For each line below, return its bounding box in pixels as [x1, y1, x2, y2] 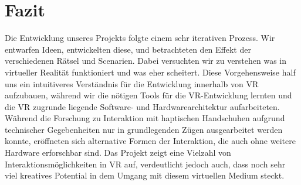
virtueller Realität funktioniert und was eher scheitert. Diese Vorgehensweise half [5, 66, 296, 78]
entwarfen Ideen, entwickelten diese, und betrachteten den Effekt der [5, 43, 251, 55]
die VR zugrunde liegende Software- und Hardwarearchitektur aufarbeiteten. [5, 100, 280, 112]
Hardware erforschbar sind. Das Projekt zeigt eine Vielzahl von [5, 146, 231, 159]
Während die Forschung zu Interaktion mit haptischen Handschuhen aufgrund [5, 112, 285, 124]
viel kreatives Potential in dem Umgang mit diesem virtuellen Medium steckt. [5, 169, 285, 181]
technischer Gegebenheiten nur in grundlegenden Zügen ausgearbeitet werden [5, 123, 283, 135]
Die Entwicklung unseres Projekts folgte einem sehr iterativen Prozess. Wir [5, 32, 275, 44]
